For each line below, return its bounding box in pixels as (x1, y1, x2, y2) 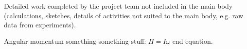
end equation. (172, 36, 213, 46)
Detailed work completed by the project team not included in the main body (4, 1, 233, 11)
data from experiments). (4, 20, 76, 30)
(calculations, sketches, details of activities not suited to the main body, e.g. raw (4, 10, 244, 20)
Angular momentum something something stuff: (4, 36, 146, 46)
